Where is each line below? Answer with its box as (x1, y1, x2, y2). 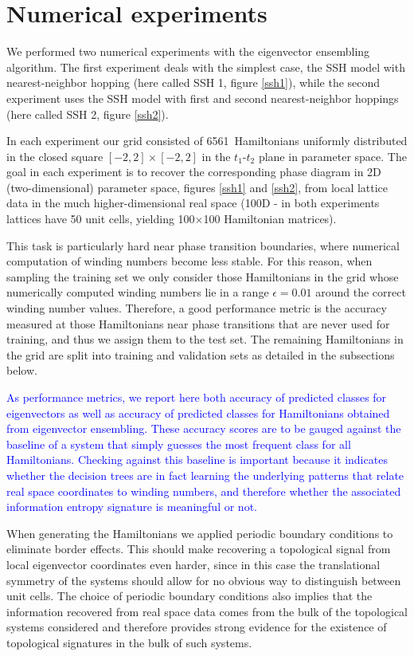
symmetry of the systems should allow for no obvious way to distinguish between (6, 572, 401, 588)
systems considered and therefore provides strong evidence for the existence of (6, 619, 387, 635)
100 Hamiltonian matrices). (203, 210, 337, 227)
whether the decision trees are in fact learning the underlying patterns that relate (6, 466, 404, 483)
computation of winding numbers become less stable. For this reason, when (6, 253, 373, 269)
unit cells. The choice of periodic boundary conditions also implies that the (6, 587, 373, 604)
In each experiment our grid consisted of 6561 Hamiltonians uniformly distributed (6, 132, 408, 149)
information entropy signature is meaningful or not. (6, 498, 257, 515)
